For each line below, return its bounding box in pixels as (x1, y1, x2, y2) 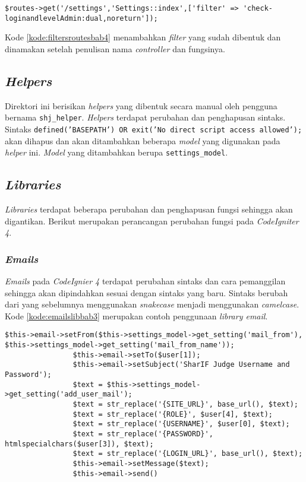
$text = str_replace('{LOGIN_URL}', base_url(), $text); (72, 449, 303, 458)
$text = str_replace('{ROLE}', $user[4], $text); (72, 410, 273, 418)
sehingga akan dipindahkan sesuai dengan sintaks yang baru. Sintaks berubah (5, 286, 288, 299)
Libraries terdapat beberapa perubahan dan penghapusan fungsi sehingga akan (5, 203, 293, 215)
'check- (242, 4, 273, 12)
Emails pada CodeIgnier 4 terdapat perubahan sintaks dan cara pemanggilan (5, 275, 286, 287)
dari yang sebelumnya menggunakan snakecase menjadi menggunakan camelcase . (5, 298, 299, 310)
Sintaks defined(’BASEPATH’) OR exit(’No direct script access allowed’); (5, 122, 302, 135)
